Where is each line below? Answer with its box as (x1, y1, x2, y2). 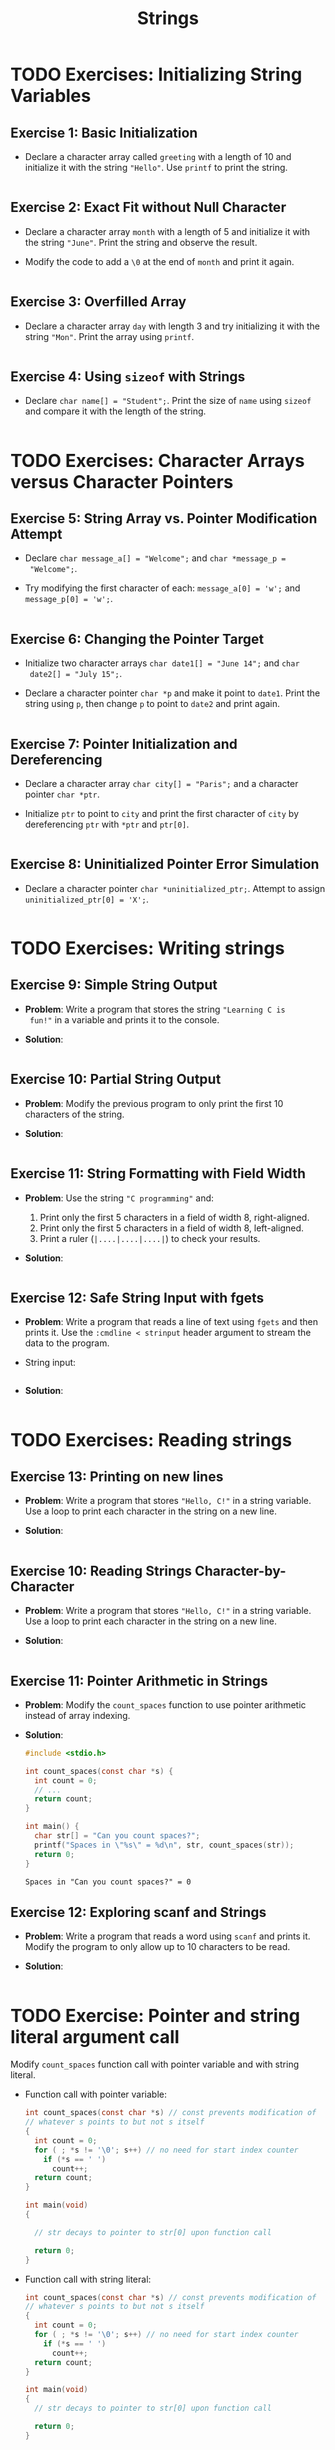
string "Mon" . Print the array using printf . (24, 330, 195, 342)
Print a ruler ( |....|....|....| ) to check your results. (39, 1232, 261, 1244)
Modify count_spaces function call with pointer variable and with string (10, 2058, 300, 2071)
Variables (10, 85, 92, 107)
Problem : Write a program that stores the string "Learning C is (24, 1003, 286, 1015)
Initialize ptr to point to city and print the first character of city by (24, 808, 300, 820)
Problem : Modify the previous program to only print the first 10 (24, 1097, 284, 1109)
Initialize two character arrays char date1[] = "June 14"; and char (24, 657, 300, 669)
